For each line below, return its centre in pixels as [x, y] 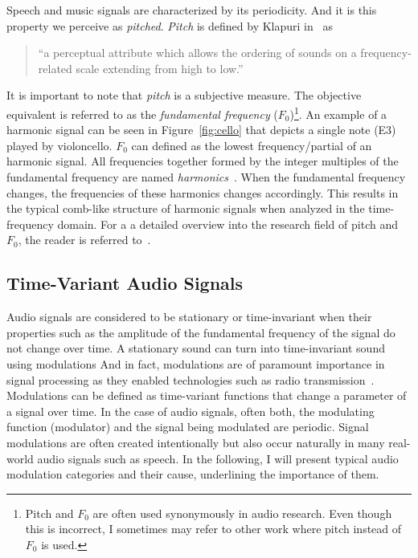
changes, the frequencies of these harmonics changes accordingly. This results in [203, 192]
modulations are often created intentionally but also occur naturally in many [196, 442]
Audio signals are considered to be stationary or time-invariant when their [189, 317]
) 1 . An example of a [338, 112]
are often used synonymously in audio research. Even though [242, 513]
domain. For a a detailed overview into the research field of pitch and [227, 224]
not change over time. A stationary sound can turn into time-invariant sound [196, 348]
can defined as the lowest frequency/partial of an [252, 145]
